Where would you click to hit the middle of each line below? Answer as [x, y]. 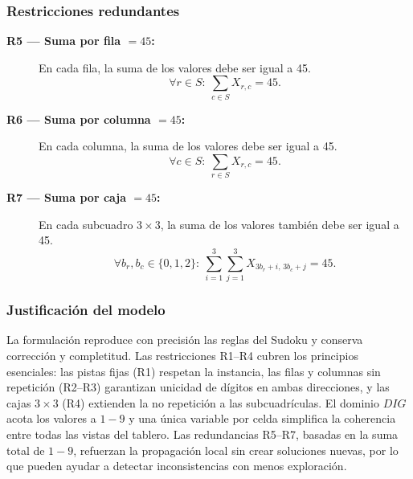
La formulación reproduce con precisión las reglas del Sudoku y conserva [185, 340]
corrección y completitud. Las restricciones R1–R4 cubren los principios [182, 355]
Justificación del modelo [86, 310]
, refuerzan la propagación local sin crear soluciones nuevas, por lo [236, 450]
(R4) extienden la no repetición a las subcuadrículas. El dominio [221, 402]
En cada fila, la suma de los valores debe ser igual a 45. [175, 67]
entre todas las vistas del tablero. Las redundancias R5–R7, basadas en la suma [202, 434]
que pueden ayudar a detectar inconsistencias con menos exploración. [177, 466]
